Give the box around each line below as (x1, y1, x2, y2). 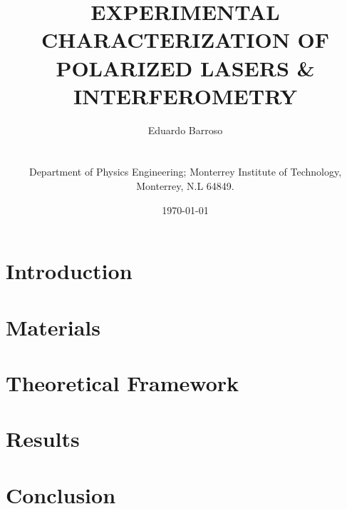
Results (6, 424, 80, 453)
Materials (6, 312, 101, 341)
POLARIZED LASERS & (56, 53, 315, 82)
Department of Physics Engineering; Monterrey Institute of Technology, (29, 164, 342, 179)
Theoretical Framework (6, 368, 239, 397)
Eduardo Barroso (147, 122, 223, 137)
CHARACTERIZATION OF (41, 25, 330, 54)
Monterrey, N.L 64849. (136, 178, 234, 193)
